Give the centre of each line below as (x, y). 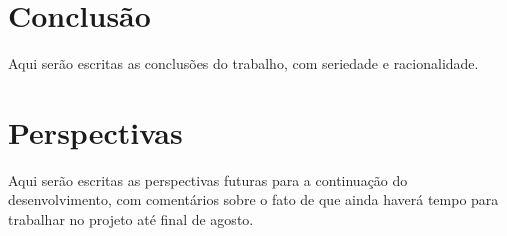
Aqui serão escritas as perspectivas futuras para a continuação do (208, 179)
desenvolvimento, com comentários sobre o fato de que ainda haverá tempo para (253, 199)
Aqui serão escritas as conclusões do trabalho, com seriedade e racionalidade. (243, 63)
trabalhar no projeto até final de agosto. (131, 219)
